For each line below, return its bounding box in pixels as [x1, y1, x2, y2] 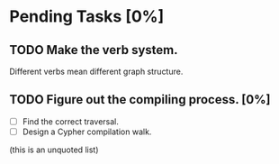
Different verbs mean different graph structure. [9, 66, 184, 77]
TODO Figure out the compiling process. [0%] [9, 92, 271, 107]
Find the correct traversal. [22, 115, 119, 127]
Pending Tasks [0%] [9, 6, 165, 27]
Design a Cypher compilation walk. [22, 126, 152, 137]
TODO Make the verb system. [9, 42, 178, 58]
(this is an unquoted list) [9, 144, 99, 155]
